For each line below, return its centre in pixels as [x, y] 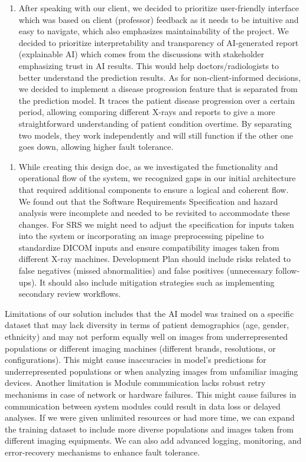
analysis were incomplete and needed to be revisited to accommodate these [154, 213]
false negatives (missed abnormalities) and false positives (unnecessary [146, 271]
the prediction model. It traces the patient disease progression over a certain [157, 100]
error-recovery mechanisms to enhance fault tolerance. [102, 452]
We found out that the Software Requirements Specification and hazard [148, 201]
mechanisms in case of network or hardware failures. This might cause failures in [151, 394]
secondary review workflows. [70, 294]
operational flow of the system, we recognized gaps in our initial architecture [157, 178]
